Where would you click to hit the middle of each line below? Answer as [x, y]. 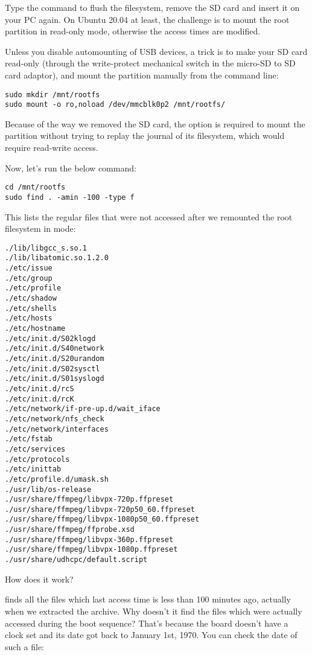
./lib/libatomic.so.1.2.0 [57, 258]
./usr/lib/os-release [48, 489]
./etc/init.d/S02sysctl [53, 369]
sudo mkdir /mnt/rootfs [53, 94]
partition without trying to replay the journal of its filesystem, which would [145, 136]
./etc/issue [29, 268]
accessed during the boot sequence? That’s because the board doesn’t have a [147, 623]
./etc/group [29, 278]
